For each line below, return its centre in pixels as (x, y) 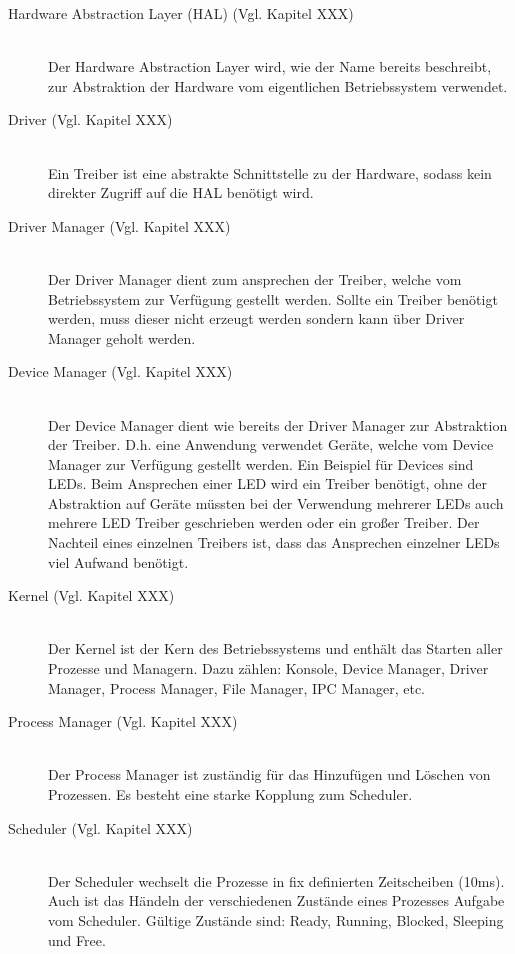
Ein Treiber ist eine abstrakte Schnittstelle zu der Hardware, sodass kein (270, 172)
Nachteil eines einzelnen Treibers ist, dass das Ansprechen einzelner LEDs (274, 542)
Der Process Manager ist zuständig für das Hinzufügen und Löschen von (269, 774)
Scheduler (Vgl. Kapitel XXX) (100, 827)
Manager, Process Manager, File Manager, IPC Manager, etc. (236, 687)
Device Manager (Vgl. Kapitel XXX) (120, 371)
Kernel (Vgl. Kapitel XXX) (91, 595)
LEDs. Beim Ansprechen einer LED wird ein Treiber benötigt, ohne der (267, 483)
